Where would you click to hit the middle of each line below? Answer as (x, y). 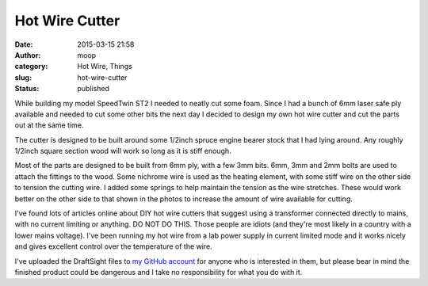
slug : (23, 77)
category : (31, 67)
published (94, 89)
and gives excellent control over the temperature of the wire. (114, 246)
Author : (28, 55)
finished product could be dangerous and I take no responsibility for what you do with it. (159, 272)
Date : (24, 44)
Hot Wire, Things (105, 67)
